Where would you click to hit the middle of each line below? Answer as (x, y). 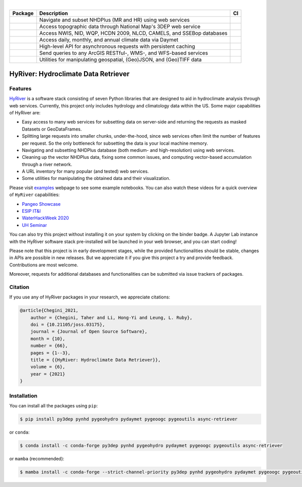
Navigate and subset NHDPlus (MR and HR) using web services (115, 20)
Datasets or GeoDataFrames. (52, 129)
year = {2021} (48, 374)
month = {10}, (48, 339)
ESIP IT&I (31, 211)
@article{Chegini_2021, (49, 311)
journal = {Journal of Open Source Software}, (89, 332)
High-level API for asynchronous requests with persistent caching (117, 46)
